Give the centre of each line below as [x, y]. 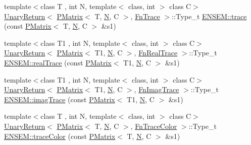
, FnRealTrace [156, 53]
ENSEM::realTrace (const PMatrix [58, 62]
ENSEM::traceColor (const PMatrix [60, 136]
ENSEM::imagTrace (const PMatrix [60, 99]
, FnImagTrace [157, 89]
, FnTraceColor [154, 126]
